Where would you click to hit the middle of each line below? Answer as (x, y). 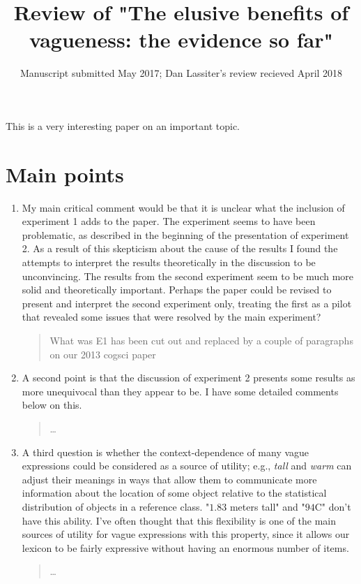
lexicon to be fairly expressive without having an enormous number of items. (185, 547)
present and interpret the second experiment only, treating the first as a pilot (187, 303)
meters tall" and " (267, 506)
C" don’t (333, 506)
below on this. (52, 405)
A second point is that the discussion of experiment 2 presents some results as (189, 378)
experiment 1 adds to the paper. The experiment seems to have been (169, 221)
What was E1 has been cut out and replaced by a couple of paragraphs (201, 340)
